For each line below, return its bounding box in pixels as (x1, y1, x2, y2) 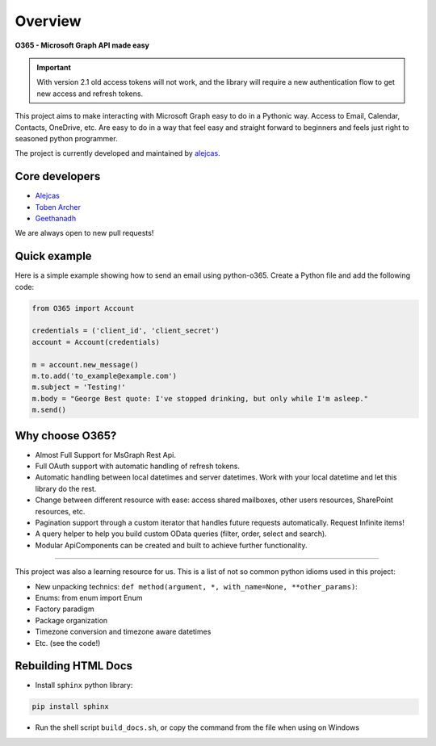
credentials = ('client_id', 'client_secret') (31, 326, 220, 335)
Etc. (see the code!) (35, 638, 101, 648)
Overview (15, 12, 82, 30)
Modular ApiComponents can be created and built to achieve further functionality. (35, 540, 308, 550)
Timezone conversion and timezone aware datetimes (35, 627, 212, 637)
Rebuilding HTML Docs (15, 659, 133, 673)
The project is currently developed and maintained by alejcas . (15, 149, 221, 158)
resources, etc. (35, 506, 86, 516)
